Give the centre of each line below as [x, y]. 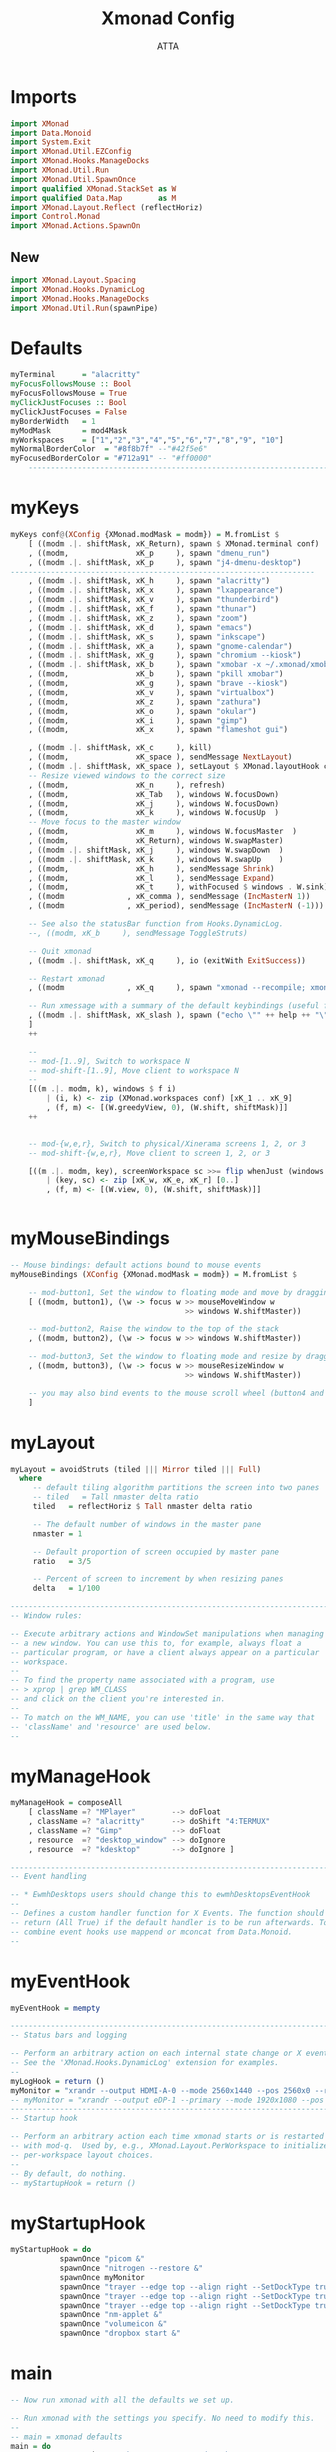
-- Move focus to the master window [105, 822]
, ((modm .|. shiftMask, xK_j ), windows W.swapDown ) [156, 850]
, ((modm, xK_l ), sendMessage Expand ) [151, 878]
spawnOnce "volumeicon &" [113, 2324]
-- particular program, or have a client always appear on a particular [165, 1652]
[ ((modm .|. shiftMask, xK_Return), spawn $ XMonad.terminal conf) [174, 543]
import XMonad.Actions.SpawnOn [75, 226]
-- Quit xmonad [60, 951]
